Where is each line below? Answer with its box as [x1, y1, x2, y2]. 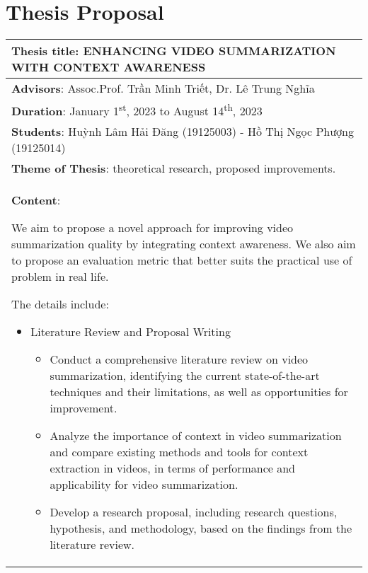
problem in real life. [11, 268, 109, 285]
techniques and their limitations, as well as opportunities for [50, 383, 348, 400]
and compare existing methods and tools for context [50, 444, 309, 461]
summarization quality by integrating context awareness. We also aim [11, 236, 356, 253]
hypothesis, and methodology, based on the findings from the [50, 520, 352, 537]
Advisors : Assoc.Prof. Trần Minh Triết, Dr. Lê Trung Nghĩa [11, 80, 315, 97]
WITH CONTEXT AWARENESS [11, 59, 206, 76]
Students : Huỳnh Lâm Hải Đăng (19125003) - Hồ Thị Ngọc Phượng [11, 123, 354, 140]
